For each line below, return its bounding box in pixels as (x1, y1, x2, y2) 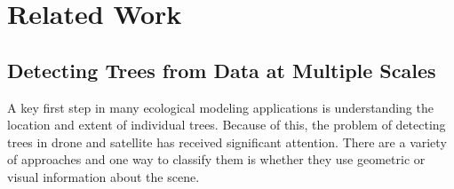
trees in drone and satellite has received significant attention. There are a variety (7, 132, 447, 151)
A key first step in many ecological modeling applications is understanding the (7, 98, 434, 116)
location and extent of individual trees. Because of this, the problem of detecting (7, 115, 446, 134)
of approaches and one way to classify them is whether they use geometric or (7, 150, 426, 169)
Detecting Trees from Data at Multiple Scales (7, 56, 436, 83)
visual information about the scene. (7, 167, 200, 185)
